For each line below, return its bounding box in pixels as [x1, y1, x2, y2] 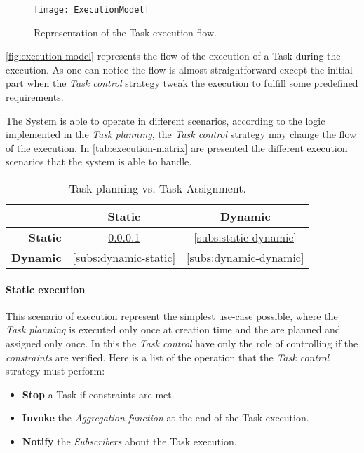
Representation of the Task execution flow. [34, 25, 217, 39]
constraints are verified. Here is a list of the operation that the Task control [6, 349, 329, 364]
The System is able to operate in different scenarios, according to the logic [6, 113, 325, 127]
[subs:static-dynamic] [194, 229, 297, 245]
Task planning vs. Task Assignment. [69, 180, 246, 196]
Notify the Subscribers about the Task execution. [22, 433, 237, 448]
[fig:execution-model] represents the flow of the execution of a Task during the [6, 48, 341, 63]
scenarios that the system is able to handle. [6, 154, 192, 169]
